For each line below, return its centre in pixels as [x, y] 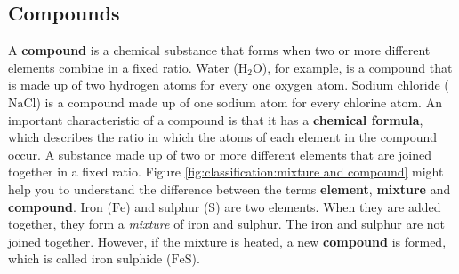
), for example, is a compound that [357, 67]
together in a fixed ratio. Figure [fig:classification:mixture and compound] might [226, 172]
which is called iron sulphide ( [90, 258]
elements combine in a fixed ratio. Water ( [123, 67]
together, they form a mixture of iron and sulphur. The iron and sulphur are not [227, 224]
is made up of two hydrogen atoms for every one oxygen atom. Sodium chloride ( [229, 85]
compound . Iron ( [60, 206]
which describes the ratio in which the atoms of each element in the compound [223, 137]
